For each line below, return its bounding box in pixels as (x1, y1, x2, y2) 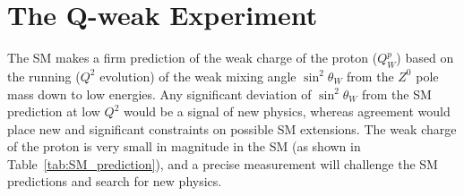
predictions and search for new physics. (7, 172, 222, 191)
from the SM (362, 84, 432, 103)
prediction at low (7, 102, 100, 121)
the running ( (7, 66, 81, 85)
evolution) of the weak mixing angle (99, 66, 296, 85)
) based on (396, 48, 454, 67)
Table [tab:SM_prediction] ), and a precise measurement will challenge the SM (7, 154, 438, 173)
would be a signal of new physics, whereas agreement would (123, 102, 451, 121)
